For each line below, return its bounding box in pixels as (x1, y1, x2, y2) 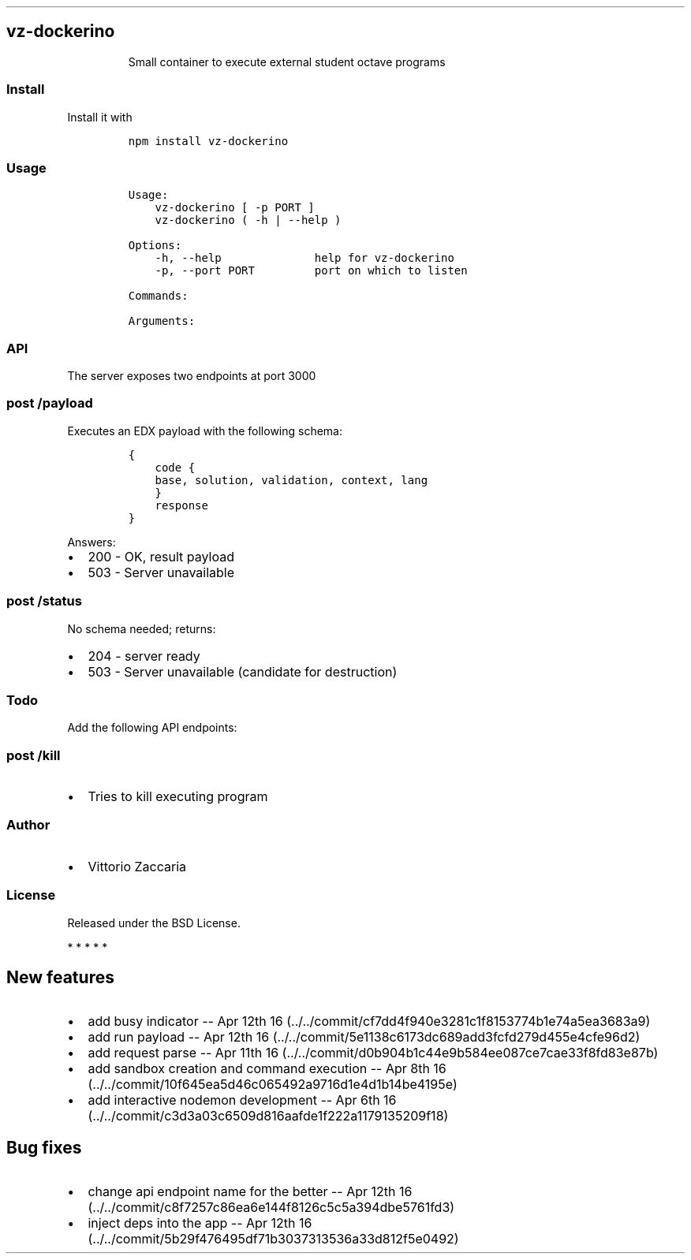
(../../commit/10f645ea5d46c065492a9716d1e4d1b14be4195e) (88, 1076, 458, 1093)
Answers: (67, 535, 116, 549)
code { (155, 460, 196, 474)
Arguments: (128, 315, 196, 328)
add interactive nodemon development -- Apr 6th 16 (88, 1092, 397, 1109)
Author (6, 817, 50, 833)
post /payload (6, 395, 93, 412)
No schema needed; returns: (67, 621, 216, 636)
